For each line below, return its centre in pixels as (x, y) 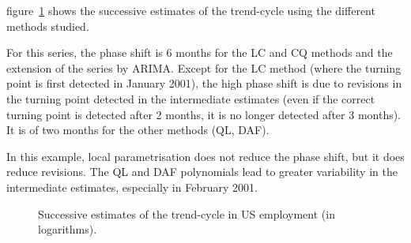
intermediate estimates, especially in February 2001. (132, 187)
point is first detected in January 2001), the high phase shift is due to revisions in (204, 83)
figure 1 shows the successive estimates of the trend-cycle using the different (191, 10)
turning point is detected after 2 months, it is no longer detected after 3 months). (204, 114)
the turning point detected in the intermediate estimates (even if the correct (191, 98)
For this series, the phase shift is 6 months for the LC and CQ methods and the (200, 52)
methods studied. (48, 26)
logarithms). (68, 229)
